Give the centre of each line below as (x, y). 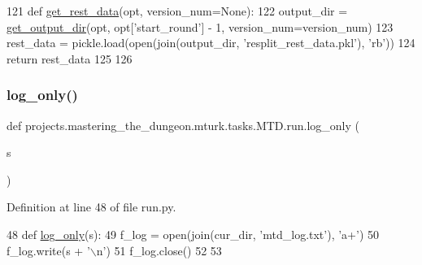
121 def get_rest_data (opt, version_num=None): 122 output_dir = (177, 11)
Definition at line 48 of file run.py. (91, 207)
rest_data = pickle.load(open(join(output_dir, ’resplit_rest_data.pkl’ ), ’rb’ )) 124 (211, 43)
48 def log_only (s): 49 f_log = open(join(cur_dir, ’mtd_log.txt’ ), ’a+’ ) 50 (193, 234)
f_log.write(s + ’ (48, 250)
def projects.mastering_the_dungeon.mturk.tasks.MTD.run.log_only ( (183, 125)
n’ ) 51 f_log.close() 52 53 (159, 250)
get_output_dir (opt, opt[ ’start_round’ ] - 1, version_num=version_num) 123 (200, 26)
